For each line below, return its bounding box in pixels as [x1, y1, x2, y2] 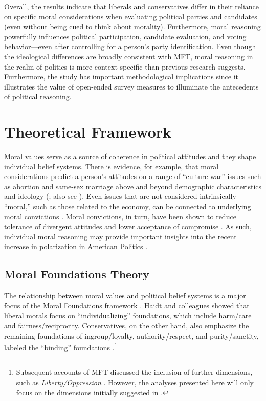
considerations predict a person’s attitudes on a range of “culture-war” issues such [4, 171, 261, 182]
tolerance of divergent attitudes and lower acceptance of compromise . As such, [4, 221, 252, 232]
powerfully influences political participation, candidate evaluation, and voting [4, 31, 247, 41]
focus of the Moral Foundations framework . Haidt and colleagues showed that [4, 300, 250, 310]
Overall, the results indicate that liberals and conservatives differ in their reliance [4, 1, 259, 11]
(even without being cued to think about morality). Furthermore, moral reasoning [4, 21, 261, 32]
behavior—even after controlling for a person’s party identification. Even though [4, 41, 256, 52]
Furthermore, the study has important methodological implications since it [4, 71, 239, 82]
